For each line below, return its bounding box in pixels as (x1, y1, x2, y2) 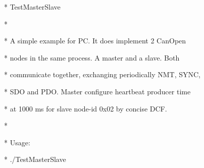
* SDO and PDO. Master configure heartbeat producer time (4, 86, 191, 96)
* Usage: (4, 137, 30, 147)
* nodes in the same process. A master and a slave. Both (4, 52, 180, 63)
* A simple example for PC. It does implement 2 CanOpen (4, 35, 186, 46)
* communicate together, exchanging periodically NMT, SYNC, (4, 69, 200, 80)
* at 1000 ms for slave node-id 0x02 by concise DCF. (4, 103, 167, 114)
